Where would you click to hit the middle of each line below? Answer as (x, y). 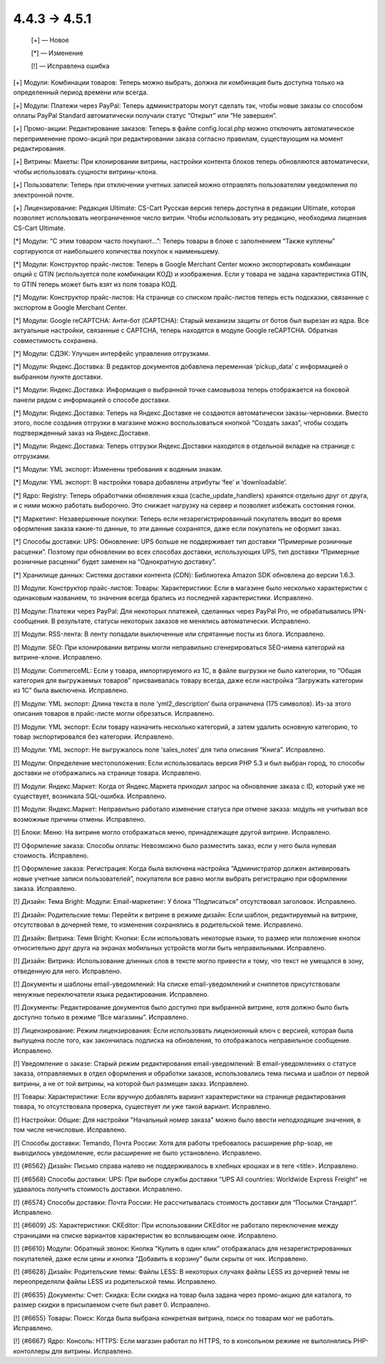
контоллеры (31, 1351)
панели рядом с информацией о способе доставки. (92, 399)
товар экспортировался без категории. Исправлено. (93, 737)
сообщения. (31, 621)
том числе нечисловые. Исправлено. (70, 1130)
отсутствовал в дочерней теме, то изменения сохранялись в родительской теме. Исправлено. (158, 925)
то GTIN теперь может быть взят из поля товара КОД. (95, 284)
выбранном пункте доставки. (58, 377)
